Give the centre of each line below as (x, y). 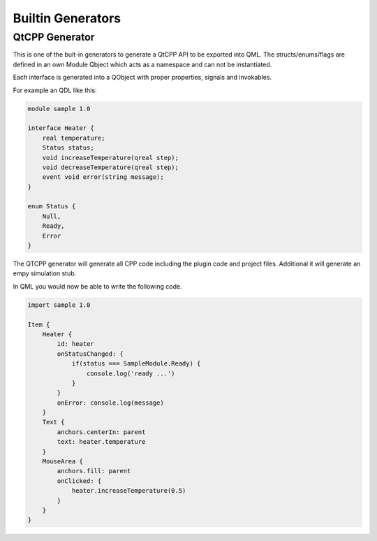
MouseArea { (63, 462)
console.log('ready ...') (131, 373)
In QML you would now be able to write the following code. (97, 286)
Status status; (68, 148)
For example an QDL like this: (55, 90)
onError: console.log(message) (110, 403)
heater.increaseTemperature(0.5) (129, 491)
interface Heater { (61, 128)
